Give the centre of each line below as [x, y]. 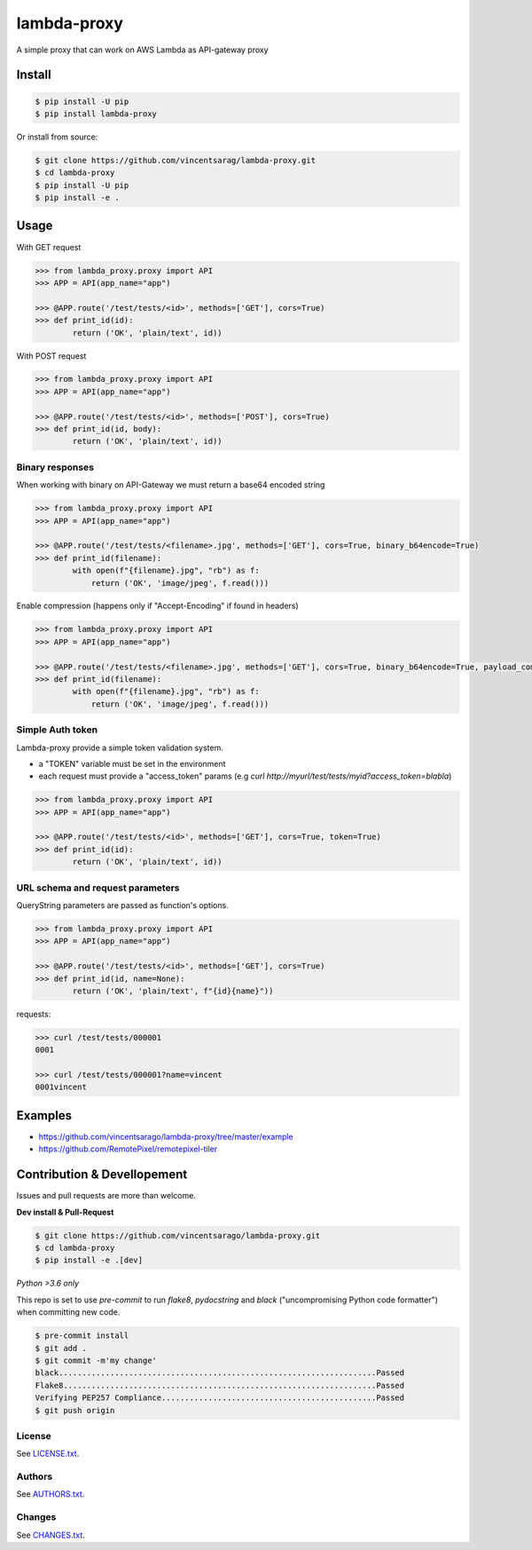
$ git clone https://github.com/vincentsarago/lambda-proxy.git [178, 1235]
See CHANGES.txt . [51, 1535]
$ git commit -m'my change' [96, 1360]
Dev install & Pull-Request [65, 1212]
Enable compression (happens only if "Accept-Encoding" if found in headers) [157, 606]
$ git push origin [75, 1410]
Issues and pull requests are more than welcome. [106, 1196]
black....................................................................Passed [220, 1373]
